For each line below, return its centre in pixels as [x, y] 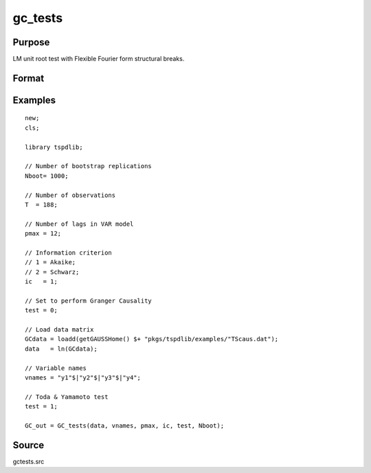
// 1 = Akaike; [50, 262]
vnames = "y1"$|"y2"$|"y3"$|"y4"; [83, 378]
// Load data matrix [59, 330]
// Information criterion [69, 253]
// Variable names [56, 368]
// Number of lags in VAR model [79, 224]
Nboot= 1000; [47, 176]
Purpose [31, 42]
